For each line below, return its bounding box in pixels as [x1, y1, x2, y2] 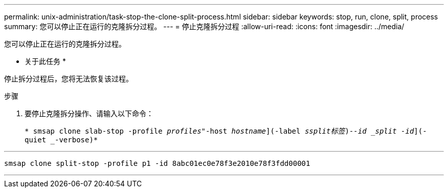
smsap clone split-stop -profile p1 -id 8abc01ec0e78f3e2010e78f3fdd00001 [4, 159, 310, 167]
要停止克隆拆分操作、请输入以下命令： [25, 109, 153, 118]
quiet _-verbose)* [25, 136, 98, 144]
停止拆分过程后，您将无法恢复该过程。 [4, 74, 133, 83]
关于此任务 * [25, 57, 66, 66]
